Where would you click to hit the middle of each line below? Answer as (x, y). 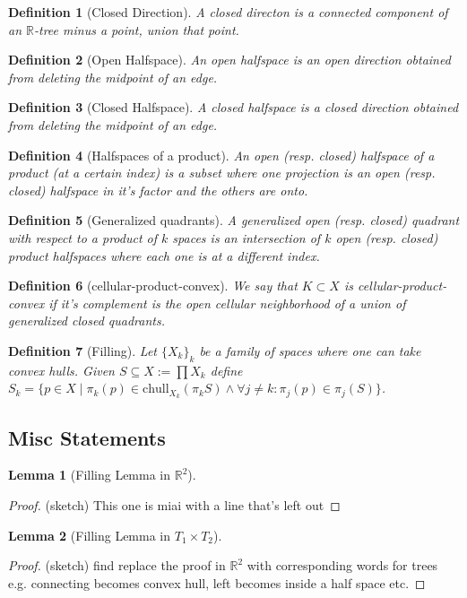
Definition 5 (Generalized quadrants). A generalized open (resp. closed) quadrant (234, 220)
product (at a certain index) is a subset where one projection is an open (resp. (222, 173)
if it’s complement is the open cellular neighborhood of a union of (227, 303)
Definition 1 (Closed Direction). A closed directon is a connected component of (228, 12)
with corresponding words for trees (342, 565)
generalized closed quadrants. (86, 321)
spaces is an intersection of (246, 237)
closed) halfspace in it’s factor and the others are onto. (158, 190)
